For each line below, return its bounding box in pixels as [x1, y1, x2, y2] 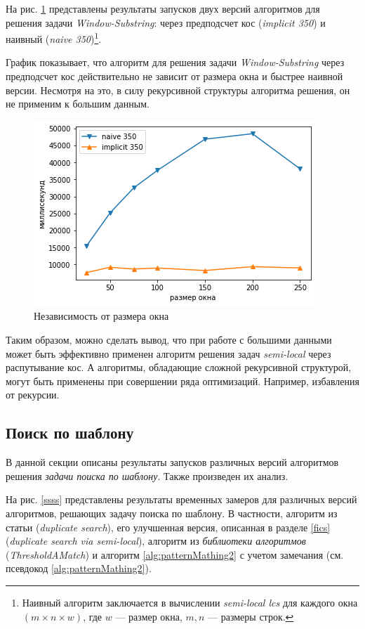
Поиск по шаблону [6, 422, 134, 443]
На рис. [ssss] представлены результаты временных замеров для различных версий [6, 492, 357, 507]
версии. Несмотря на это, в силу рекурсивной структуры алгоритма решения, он [6, 82, 350, 97]
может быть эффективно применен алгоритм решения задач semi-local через [6, 346, 331, 361]
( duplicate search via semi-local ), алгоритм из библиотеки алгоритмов [6, 533, 306, 548]
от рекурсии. [6, 387, 60, 402]
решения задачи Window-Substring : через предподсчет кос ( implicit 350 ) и [6, 15, 326, 30]
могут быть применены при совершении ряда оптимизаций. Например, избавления [6, 373, 359, 388]
